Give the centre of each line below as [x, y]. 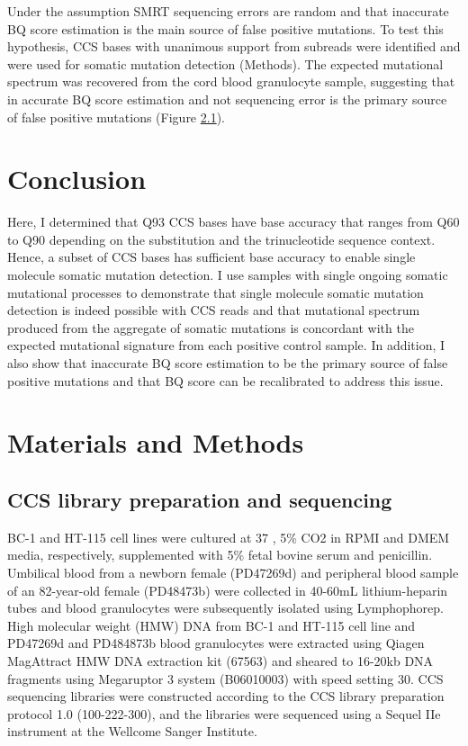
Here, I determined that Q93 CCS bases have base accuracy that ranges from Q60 [234, 222]
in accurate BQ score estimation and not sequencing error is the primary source [227, 99]
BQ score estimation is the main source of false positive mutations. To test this [225, 28]
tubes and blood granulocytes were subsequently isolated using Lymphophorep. [225, 608]
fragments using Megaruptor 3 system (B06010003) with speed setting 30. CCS [225, 678]
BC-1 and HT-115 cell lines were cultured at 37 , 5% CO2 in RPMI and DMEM [229, 537]
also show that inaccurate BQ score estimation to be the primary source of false [228, 363]
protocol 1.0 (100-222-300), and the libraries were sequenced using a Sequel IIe [224, 713]
